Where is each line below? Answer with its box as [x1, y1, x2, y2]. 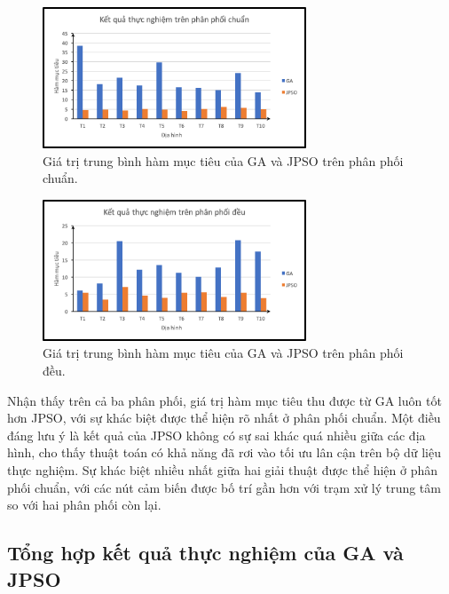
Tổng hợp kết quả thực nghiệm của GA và [7, 539, 404, 566]
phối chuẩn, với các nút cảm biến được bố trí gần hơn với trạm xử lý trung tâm [7, 478, 441, 496]
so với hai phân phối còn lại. [7, 495, 161, 514]
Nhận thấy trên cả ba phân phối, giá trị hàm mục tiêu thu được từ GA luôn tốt [7, 391, 442, 409]
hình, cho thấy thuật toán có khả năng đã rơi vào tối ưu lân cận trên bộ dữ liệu [7, 443, 441, 462]
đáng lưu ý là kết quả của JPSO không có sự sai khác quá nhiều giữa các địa [7, 425, 426, 444]
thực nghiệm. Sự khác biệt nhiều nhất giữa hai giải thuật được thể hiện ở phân [7, 461, 438, 479]
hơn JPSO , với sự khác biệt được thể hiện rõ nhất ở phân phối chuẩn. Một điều [7, 408, 441, 427]
